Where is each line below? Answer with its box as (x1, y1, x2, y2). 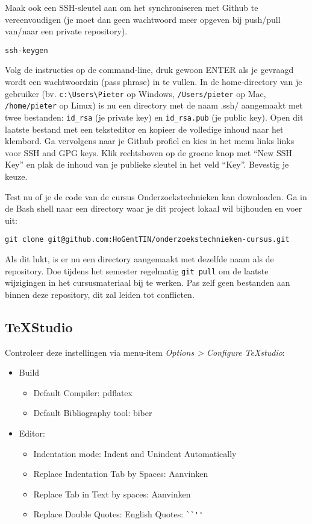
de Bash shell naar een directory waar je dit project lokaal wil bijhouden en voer (5, 202, 302, 215)
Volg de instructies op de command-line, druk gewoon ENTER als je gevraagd (5, 63, 294, 76)
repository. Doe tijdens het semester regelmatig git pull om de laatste (5, 264, 269, 277)
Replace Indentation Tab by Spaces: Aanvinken (33, 467, 208, 480)
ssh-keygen (5, 46, 48, 55)
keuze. (5, 169, 28, 182)
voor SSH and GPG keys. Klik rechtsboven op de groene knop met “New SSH (5, 146, 293, 159)
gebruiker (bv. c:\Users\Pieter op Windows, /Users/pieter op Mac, (5, 87, 266, 99)
